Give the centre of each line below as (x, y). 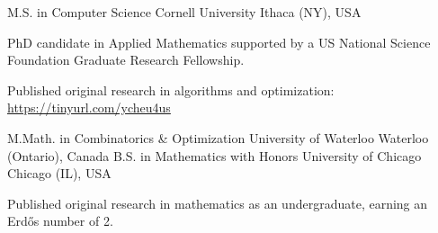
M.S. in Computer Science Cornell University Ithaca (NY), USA (184, 12)
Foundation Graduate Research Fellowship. (126, 60)
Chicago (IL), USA (59, 173)
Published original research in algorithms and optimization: (171, 90)
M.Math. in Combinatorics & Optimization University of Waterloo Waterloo (218, 137)
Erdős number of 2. (60, 221)
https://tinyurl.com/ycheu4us (89, 108)
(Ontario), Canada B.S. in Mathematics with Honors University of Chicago (215, 155)
